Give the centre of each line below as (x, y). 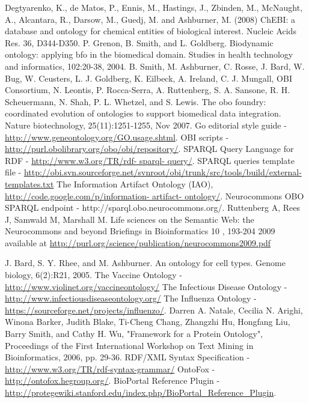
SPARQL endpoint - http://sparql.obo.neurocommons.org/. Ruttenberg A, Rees (153, 208)
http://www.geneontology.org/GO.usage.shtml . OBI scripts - (117, 137)
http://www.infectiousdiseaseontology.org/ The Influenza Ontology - (131, 298)
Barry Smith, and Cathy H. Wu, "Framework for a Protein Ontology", (134, 334)
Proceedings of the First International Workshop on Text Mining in (129, 345)
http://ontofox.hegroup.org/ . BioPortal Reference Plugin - (112, 380)
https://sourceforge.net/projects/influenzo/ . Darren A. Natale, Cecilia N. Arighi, (154, 310)
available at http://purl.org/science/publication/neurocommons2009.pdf (138, 242)
